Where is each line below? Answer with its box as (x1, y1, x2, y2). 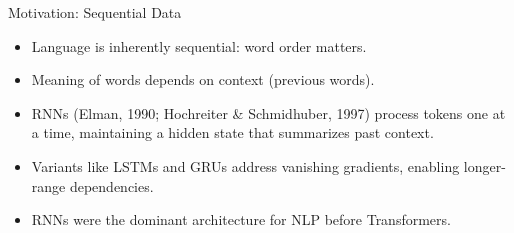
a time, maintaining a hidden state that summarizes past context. (31, 122, 434, 143)
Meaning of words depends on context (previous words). (31, 69, 375, 90)
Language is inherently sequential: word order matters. (31, 35, 367, 56)
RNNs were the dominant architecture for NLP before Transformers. (31, 209, 451, 230)
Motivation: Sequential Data (8, 2, 182, 22)
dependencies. (69, 175, 154, 196)
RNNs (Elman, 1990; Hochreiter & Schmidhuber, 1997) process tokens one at (31, 102, 506, 123)
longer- (463, 155, 506, 176)
